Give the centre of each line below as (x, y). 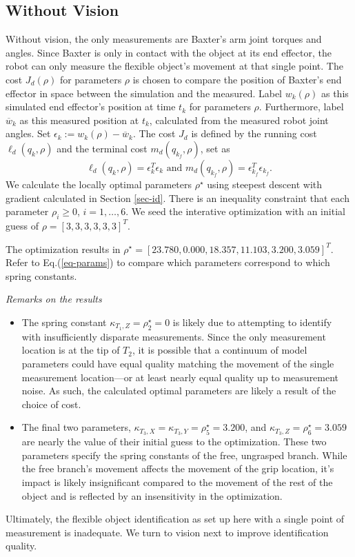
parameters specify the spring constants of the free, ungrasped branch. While (184, 455)
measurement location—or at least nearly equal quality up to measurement (180, 377)
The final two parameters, (76, 427)
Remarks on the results (54, 299)
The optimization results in (63, 249)
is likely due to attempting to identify (252, 322)
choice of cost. (51, 404)
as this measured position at (79, 120)
